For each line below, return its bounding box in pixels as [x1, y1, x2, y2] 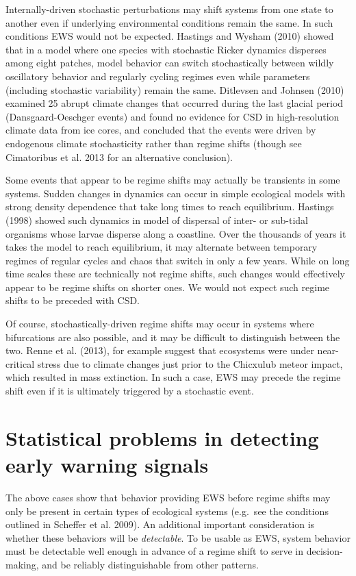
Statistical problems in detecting [5, 423, 319, 451]
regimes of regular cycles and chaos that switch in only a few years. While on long [5, 253, 350, 267]
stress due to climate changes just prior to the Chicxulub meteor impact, [37, 356, 343, 371]
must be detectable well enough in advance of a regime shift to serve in [5, 544, 304, 558]
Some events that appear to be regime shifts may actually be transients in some [5, 173, 340, 187]
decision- [306, 544, 343, 558]
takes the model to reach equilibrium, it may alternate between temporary [5, 240, 318, 254]
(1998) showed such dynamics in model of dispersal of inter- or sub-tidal [5, 212, 308, 227]
